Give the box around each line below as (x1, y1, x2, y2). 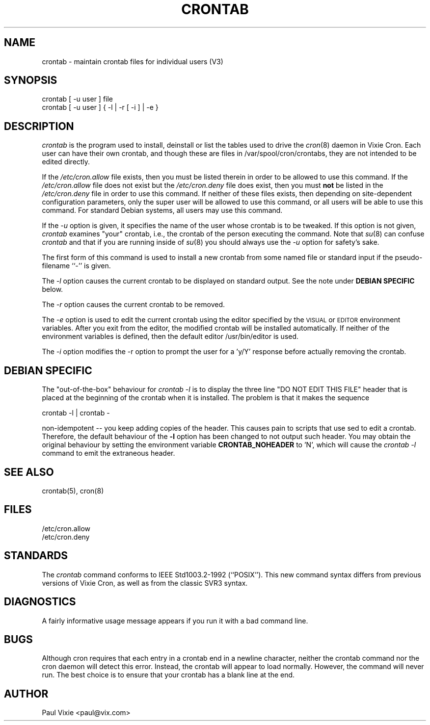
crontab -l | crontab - (42, 409, 110, 417)
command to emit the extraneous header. (42, 449, 175, 458)
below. (42, 285, 63, 294)
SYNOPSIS (4, 74, 57, 87)
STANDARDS (4, 549, 68, 562)
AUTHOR (4, 687, 49, 700)
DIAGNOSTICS (4, 596, 76, 608)
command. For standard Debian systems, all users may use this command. (42, 206, 283, 215)
